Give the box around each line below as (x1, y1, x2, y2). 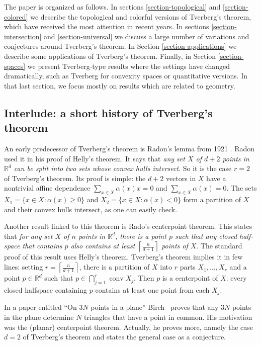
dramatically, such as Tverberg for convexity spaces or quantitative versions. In (4, 70, 248, 81)
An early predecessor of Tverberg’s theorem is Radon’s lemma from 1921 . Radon (4, 143, 255, 153)
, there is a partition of (79, 262, 150, 272)
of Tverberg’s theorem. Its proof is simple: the (4, 172, 146, 183)
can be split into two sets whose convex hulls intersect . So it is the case (14, 163, 232, 174)
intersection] (4, 31, 42, 41)
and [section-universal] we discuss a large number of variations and (44, 31, 249, 41)
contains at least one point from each (95, 284, 210, 295)
